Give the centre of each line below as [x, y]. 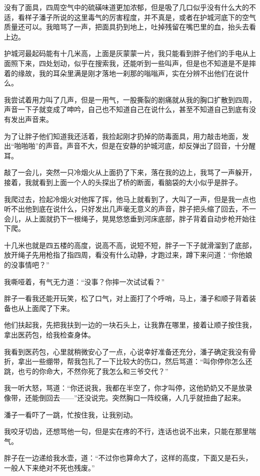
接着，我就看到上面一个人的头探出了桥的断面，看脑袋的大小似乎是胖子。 [123, 182]
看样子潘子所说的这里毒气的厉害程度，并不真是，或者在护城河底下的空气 [137, 17]
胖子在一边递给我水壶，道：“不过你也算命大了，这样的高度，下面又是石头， [128, 458]
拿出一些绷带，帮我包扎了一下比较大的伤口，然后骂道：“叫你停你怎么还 [135, 361]
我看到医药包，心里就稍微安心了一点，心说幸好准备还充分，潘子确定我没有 [126, 351]
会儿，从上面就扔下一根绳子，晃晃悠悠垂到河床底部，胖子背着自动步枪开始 [126, 218]
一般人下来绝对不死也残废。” [49, 467]
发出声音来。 [32, 119]
